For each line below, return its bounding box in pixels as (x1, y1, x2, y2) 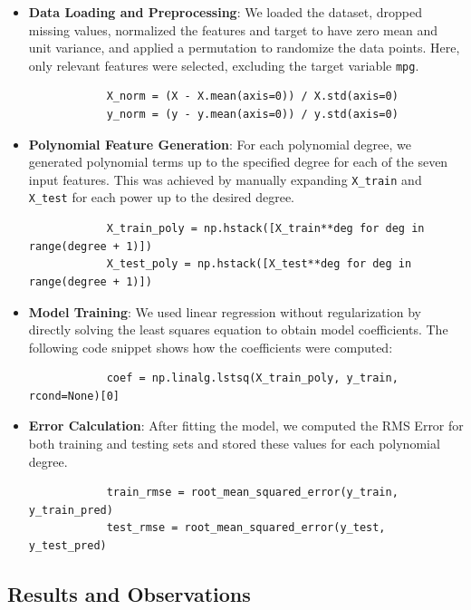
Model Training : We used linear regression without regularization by (28, 302, 421, 321)
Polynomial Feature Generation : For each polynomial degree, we (28, 134, 411, 153)
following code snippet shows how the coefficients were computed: (28, 337, 393, 356)
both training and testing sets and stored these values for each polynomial (28, 434, 440, 453)
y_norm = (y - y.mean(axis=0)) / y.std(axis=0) (106, 108, 399, 121)
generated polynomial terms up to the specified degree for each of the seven (28, 152, 448, 171)
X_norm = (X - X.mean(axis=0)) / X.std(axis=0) (106, 90, 399, 103)
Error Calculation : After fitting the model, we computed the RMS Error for (28, 416, 464, 435)
